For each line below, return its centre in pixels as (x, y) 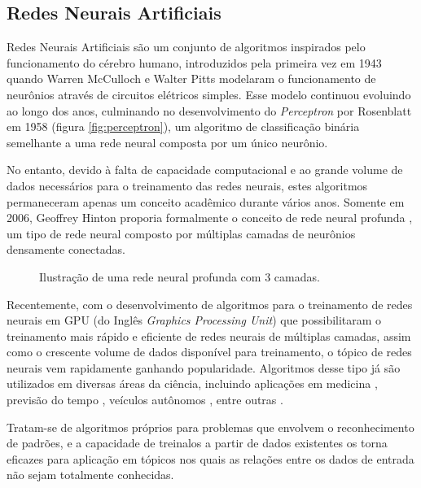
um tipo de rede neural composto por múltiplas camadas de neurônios (181, 233)
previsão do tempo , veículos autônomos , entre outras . (145, 400)
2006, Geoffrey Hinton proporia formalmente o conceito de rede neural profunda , (210, 218)
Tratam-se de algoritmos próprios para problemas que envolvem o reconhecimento (210, 427)
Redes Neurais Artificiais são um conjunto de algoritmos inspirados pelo (186, 47)
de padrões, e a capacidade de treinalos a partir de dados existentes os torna (197, 443)
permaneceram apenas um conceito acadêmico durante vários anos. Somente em (206, 201)
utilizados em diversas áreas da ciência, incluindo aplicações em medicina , (192, 383)
